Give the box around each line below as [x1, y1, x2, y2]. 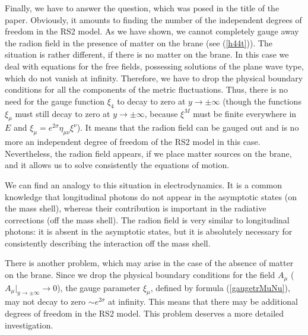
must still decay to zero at [15, 107, 110, 119]
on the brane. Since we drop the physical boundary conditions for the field [5, 268, 275, 281]
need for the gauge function [5, 94, 105, 107]
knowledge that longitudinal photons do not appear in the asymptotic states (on [5, 190, 297, 203]
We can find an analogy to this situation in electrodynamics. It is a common [5, 178, 282, 191]
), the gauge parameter [57, 281, 141, 293]
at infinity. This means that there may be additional [108, 295, 298, 308]
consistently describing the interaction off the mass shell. [5, 236, 211, 249]
